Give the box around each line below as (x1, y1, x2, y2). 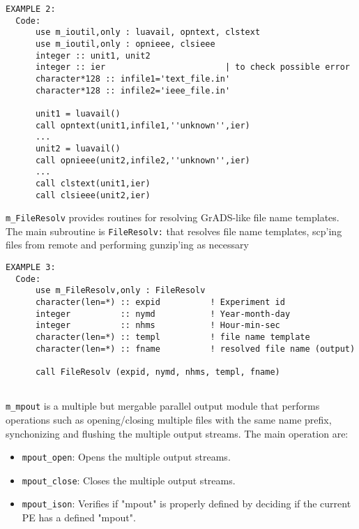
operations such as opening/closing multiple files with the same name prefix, (6, 412, 332, 426)
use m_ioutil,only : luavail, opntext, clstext (35, 27, 261, 38)
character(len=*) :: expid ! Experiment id (35, 297, 285, 308)
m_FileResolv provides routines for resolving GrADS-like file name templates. (6, 210, 339, 225)
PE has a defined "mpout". (22, 510, 136, 525)
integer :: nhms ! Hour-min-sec (35, 320, 280, 331)
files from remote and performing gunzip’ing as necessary (6, 237, 249, 252)
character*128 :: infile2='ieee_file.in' (35, 85, 231, 96)
